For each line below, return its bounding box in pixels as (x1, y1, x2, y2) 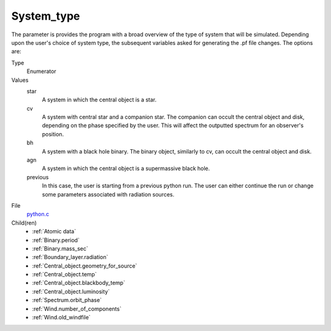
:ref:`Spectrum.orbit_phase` (32, 297, 102, 304)
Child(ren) (11, 219, 37, 227)
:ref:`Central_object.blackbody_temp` (32, 279, 126, 287)
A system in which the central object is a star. (42, 96, 157, 104)
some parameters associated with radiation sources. (42, 190, 175, 198)
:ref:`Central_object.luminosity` (32, 287, 110, 295)
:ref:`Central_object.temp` (32, 271, 97, 278)
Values (11, 76, 29, 84)
